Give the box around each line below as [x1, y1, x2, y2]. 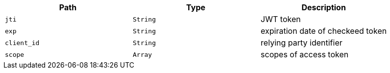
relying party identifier [261, 38, 342, 48]
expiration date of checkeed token [261, 26, 387, 36]
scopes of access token [261, 49, 349, 59]
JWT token [261, 14, 301, 24]
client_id [5, 39, 40, 47]
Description [301, 2, 346, 12]
